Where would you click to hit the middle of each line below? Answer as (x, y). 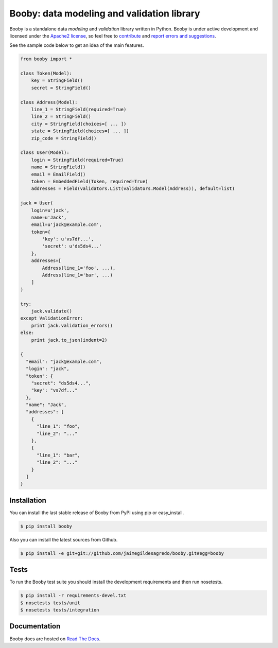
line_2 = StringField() (61, 117)
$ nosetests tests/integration (60, 610)
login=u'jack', (50, 210)
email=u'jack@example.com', (67, 225)
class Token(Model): (46, 74)
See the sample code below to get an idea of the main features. (77, 45)
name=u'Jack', (49, 217)
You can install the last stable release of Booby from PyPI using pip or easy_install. (97, 513)
